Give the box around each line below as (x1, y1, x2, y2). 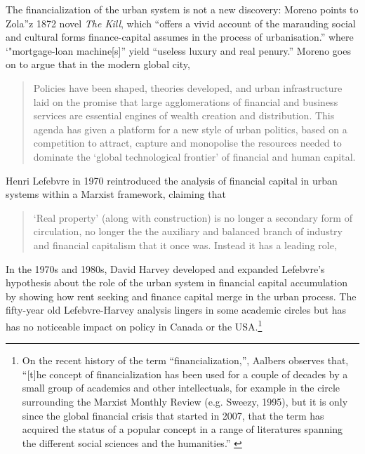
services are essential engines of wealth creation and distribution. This (33, 108, 335, 123)
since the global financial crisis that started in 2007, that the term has (22, 408, 324, 422)
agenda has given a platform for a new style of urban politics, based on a (33, 121, 347, 136)
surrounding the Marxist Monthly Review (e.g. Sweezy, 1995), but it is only (22, 394, 348, 408)
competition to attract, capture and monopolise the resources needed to (33, 135, 342, 150)
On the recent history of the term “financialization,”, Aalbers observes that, (22, 353, 349, 368)
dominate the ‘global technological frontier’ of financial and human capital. (33, 149, 356, 163)
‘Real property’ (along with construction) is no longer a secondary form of (33, 210, 352, 225)
